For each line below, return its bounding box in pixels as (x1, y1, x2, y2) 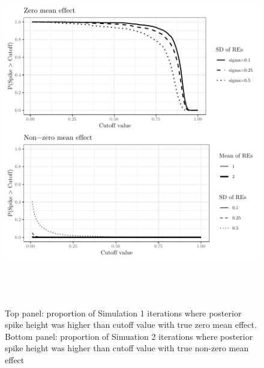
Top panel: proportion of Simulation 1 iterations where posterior (5, 306, 242, 319)
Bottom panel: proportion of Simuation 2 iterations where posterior (5, 330, 253, 342)
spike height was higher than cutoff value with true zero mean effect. (5, 318, 257, 331)
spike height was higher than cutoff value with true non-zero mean (5, 342, 249, 354)
